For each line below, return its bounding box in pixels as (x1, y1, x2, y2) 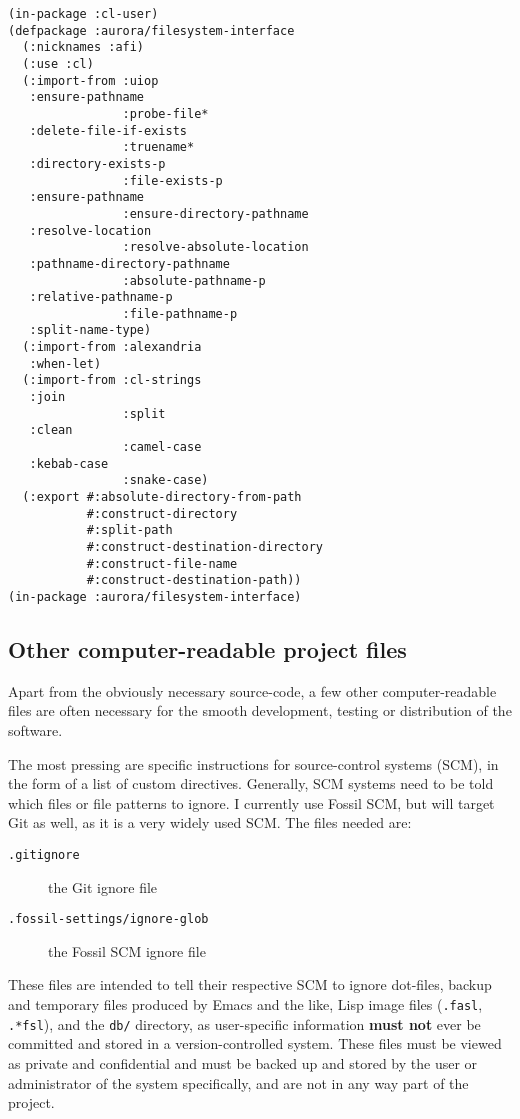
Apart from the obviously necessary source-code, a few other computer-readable (8, 680, 497, 701)
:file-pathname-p (122, 306, 238, 321)
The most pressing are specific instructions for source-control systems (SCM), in (8, 753, 499, 774)
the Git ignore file (48, 876, 158, 897)
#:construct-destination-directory (86, 540, 323, 554)
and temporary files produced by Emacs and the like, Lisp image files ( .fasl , (8, 994, 483, 1015)
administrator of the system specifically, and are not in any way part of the (8, 1072, 469, 1093)
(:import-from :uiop (22, 73, 159, 88)
